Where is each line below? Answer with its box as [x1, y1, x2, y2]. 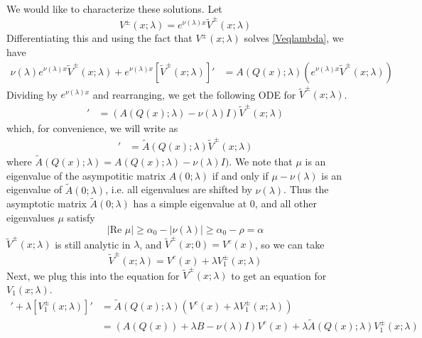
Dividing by [6, 87, 58, 102]
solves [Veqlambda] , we [244, 31, 344, 45]
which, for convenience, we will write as [6, 120, 178, 135]
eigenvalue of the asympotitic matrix [6, 168, 166, 182]
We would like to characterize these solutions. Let [6, 1, 222, 16]
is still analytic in [55, 236, 131, 251]
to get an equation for [231, 268, 327, 283]
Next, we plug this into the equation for [6, 268, 180, 283]
